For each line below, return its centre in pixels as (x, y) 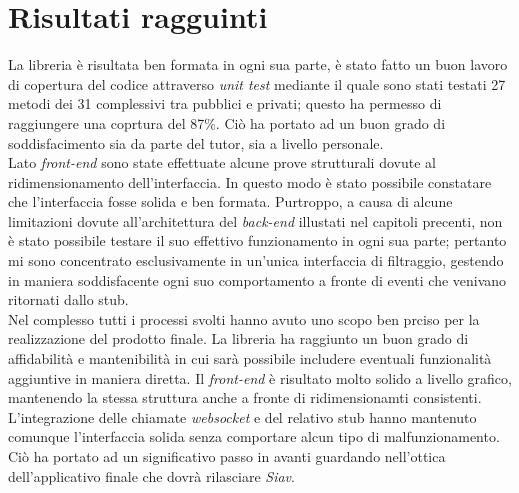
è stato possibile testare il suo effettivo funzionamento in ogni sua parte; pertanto (257, 240)
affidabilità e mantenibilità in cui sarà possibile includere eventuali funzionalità (250, 358)
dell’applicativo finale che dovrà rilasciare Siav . (151, 475)
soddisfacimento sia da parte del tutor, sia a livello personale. (196, 142)
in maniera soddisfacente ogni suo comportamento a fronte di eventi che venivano (257, 279)
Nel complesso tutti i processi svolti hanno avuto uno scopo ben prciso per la (244, 318)
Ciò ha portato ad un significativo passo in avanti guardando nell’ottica (227, 456)
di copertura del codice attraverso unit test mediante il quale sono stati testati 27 (257, 83)
